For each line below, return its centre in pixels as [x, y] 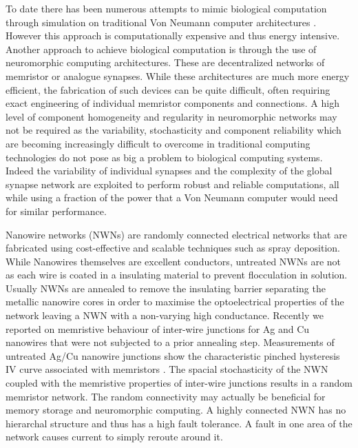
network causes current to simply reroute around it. [114, 437]
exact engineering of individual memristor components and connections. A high [172, 103]
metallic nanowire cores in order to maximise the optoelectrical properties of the [175, 302]
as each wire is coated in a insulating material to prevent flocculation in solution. [177, 275]
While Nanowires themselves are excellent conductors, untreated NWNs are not [173, 261]
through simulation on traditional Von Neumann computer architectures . [161, 22]
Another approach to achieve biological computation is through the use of [161, 49]
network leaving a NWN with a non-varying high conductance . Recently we [165, 315]
